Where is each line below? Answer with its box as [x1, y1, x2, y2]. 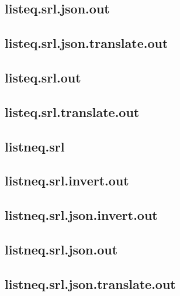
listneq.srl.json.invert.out [5, 206, 158, 224]
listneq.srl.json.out [5, 240, 118, 258]
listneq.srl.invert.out [5, 171, 129, 190]
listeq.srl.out [5, 68, 81, 86]
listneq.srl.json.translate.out [5, 274, 176, 292]
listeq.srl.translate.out [5, 102, 140, 121]
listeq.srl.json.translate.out [5, 34, 168, 52]
